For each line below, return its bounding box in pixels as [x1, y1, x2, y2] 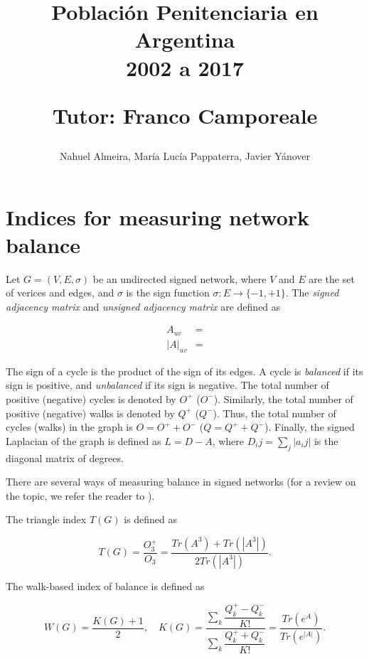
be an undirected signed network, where [92, 271, 267, 286]
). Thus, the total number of [213, 405, 336, 420]
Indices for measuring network [6, 202, 310, 231]
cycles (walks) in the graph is [6, 419, 133, 434]
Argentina [134, 25, 235, 54]
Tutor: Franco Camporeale [52, 100, 318, 129]
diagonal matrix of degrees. [6, 450, 124, 465]
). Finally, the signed [264, 419, 355, 434]
